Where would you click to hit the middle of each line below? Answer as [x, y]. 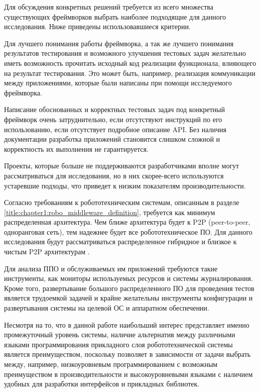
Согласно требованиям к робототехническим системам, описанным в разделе [122, 202]
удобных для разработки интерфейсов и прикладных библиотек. [102, 384]
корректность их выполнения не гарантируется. [76, 149]
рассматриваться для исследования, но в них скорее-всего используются [114, 175]
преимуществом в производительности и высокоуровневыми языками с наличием [128, 374]
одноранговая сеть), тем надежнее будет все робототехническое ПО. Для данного [128, 231]
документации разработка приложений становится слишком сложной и [112, 139]
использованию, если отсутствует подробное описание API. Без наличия [115, 129]
